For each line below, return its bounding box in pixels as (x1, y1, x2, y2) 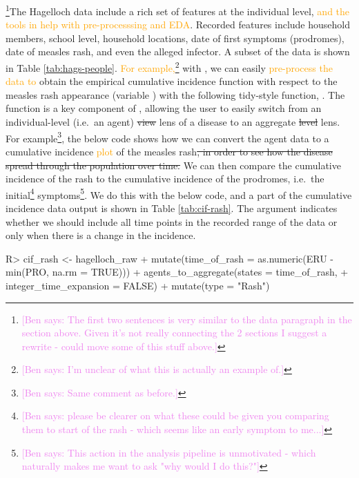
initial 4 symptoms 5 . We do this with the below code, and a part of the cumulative (6, 185, 352, 202)
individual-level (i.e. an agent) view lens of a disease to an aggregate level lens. (6, 115, 340, 129)
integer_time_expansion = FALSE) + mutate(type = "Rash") (6, 278, 270, 292)
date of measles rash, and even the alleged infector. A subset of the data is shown (6, 44, 350, 59)
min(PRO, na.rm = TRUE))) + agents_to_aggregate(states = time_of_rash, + (6, 265, 349, 279)
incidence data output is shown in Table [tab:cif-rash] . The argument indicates (6, 200, 338, 215)
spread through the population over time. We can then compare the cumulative (6, 157, 341, 172)
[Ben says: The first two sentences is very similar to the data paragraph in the (21, 312, 352, 326)
